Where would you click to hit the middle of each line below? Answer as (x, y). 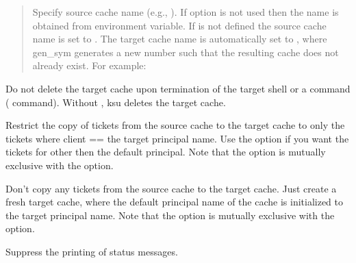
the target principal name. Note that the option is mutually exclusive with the (170, 215)
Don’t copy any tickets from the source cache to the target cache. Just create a (171, 188)
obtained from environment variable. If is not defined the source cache (179, 25)
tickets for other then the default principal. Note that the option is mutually (166, 152)
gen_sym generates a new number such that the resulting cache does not (186, 52)
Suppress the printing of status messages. (92, 251)
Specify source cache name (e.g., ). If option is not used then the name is (186, 12)
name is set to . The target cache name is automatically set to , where (180, 39)
